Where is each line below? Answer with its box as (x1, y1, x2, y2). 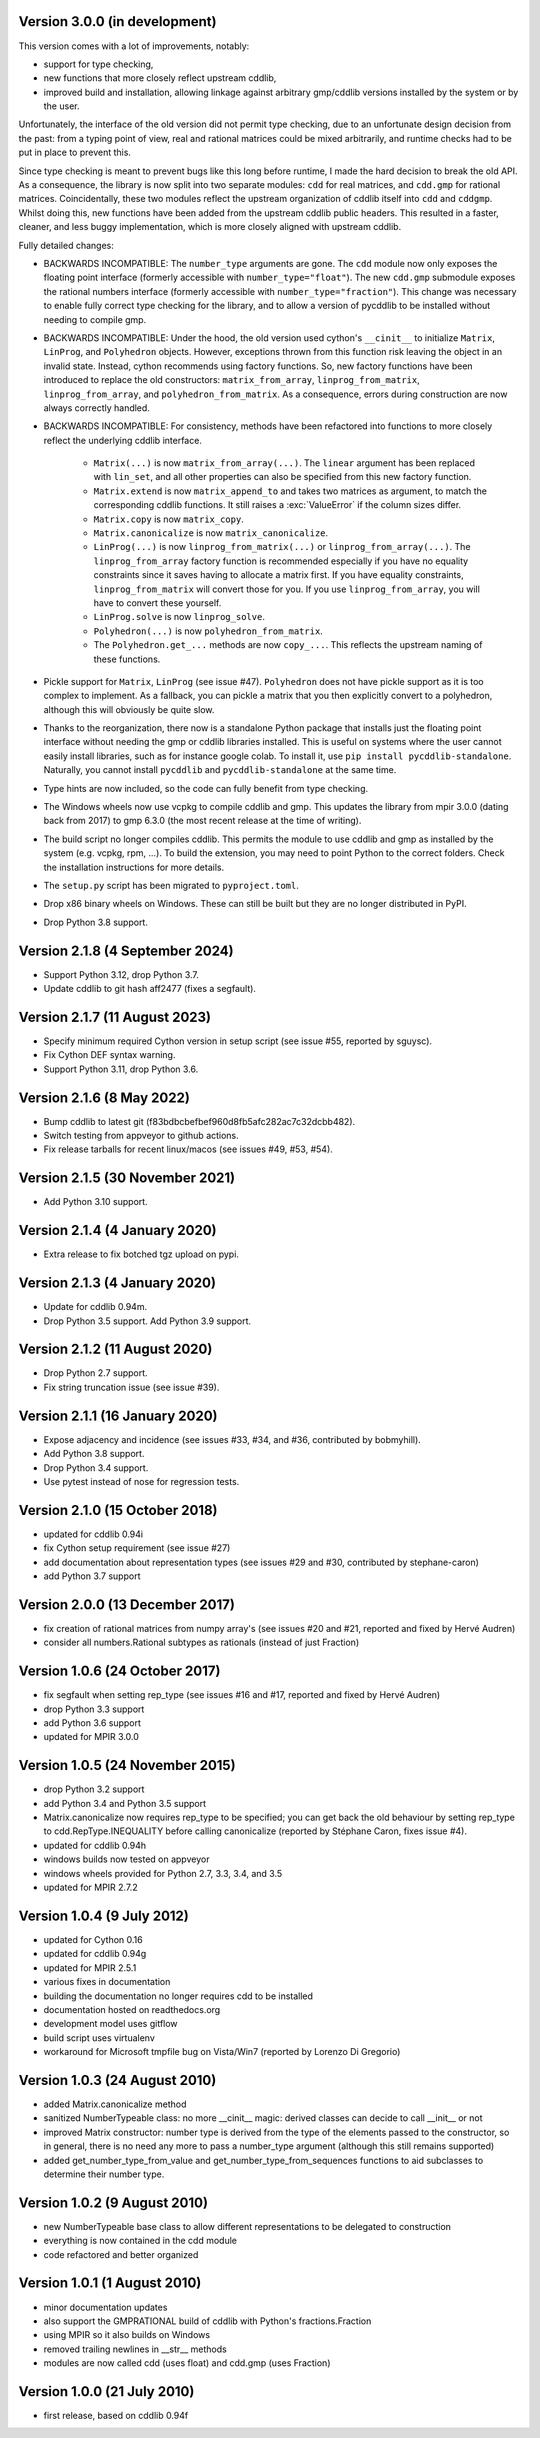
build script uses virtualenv (43, 2031, 155, 2044)
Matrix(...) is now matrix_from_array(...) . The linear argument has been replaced (93, 457, 475, 469)
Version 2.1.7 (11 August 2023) (18, 1008, 212, 1025)
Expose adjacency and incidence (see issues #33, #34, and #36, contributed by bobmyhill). (43, 1433, 422, 1445)
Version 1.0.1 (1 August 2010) (18, 2275, 202, 2292)
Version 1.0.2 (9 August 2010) (18, 2194, 209, 2211)
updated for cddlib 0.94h (43, 1839, 147, 1851)
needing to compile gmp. (43, 313, 147, 325)
